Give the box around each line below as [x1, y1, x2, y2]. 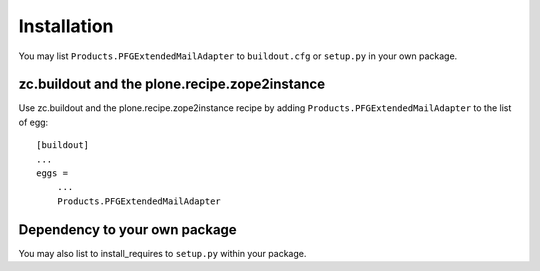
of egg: [18, 116, 49, 128]
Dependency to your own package [18, 221, 237, 238]
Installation [18, 15, 114, 37]
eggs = [36, 168, 69, 179]
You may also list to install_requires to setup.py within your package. [18, 247, 307, 259]
